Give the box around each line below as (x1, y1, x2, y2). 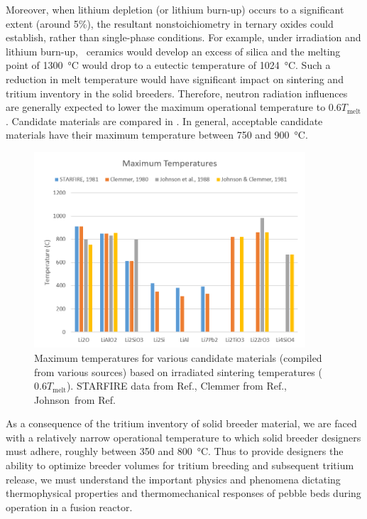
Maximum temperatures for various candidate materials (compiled (34, 350, 322, 365)
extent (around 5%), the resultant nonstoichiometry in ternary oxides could (6, 16, 334, 31)
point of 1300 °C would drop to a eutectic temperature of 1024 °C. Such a (6, 58, 331, 73)
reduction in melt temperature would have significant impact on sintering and (6, 71, 344, 86)
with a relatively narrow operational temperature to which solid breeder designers (6, 429, 361, 444)
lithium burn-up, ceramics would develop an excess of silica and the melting (6, 43, 341, 58)
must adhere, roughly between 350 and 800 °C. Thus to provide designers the (6, 444, 344, 459)
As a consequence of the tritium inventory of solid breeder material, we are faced (6, 416, 357, 431)
